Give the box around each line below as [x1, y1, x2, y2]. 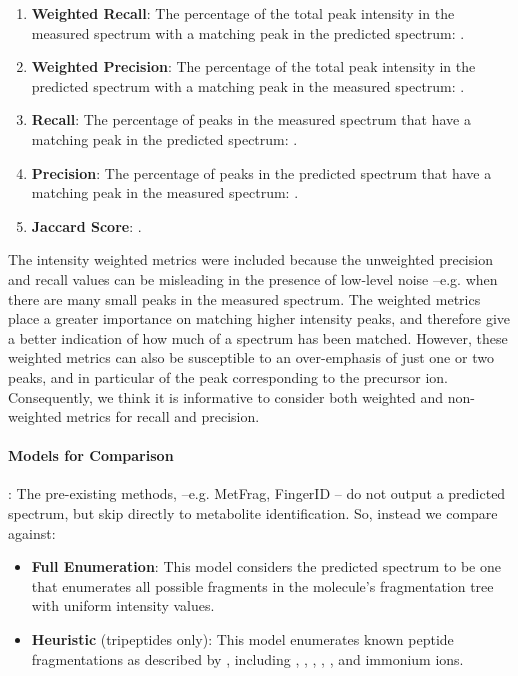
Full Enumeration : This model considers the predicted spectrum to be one [31, 556, 501, 577]
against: [8, 522, 56, 543]
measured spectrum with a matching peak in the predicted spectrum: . [31, 22, 465, 43]
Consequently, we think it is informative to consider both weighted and [8, 386, 444, 407]
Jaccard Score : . [31, 215, 142, 236]
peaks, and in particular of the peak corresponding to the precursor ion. [8, 366, 449, 387]
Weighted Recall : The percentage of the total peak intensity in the [31, 3, 455, 23]
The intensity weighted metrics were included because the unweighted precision [8, 249, 493, 270]
